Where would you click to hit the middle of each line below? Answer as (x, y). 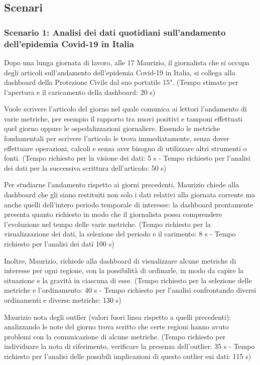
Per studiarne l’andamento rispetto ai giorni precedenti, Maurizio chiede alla (122, 185)
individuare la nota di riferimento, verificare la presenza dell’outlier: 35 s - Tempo (129, 346)
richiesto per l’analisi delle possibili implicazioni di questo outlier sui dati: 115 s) (128, 356)
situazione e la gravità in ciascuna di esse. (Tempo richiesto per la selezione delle (128, 280)
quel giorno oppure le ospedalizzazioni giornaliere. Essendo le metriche (112, 128)
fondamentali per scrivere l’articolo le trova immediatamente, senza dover (117, 138)
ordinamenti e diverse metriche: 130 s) (63, 299)
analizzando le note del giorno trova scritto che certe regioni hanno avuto (116, 327)
